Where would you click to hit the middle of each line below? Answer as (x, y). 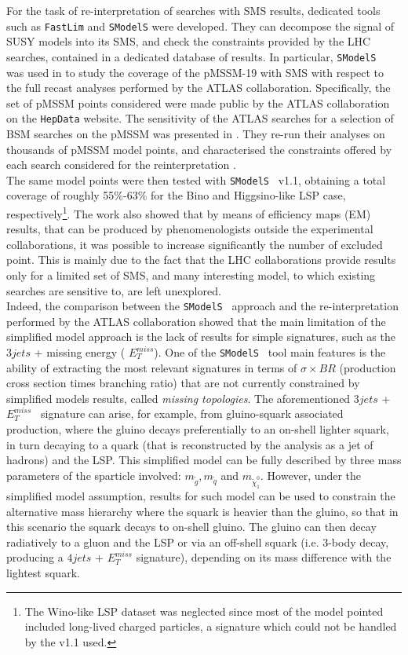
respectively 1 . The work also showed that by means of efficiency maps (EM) (189, 212)
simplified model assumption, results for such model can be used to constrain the (201, 496)
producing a (35, 557)
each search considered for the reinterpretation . (121, 165)
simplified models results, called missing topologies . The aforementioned (178, 398)
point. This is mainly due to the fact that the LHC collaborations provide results (201, 260)
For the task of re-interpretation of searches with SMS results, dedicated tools (193, 10)
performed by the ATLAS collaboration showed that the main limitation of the (196, 321)
